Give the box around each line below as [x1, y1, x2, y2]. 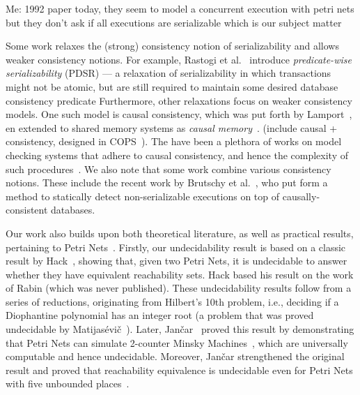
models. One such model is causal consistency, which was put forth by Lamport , [6, 107, 352, 121]
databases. [51, 202, 95, 217]
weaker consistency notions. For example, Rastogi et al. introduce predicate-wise [6, 52, 352, 66]
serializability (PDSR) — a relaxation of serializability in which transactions [6, 66, 331, 80]
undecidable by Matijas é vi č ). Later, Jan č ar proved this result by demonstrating [6, 322, 354, 336]
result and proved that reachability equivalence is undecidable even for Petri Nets [6, 362, 353, 377]
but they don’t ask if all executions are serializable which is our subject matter [6, 15, 342, 29]
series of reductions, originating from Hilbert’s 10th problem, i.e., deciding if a [6, 294, 339, 308]
